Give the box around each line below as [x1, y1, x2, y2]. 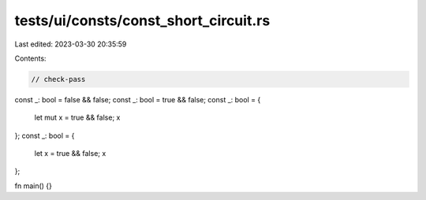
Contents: [14, 54, 47, 63]
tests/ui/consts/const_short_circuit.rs [14, 12, 271, 29]
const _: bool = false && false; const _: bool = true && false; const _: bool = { [14, 94, 261, 104]
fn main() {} [14, 181, 53, 191]
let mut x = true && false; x [34, 113, 121, 122]
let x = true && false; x [34, 149, 106, 158]
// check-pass [31, 75, 86, 83]
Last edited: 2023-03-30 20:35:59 [14, 39, 127, 49]
